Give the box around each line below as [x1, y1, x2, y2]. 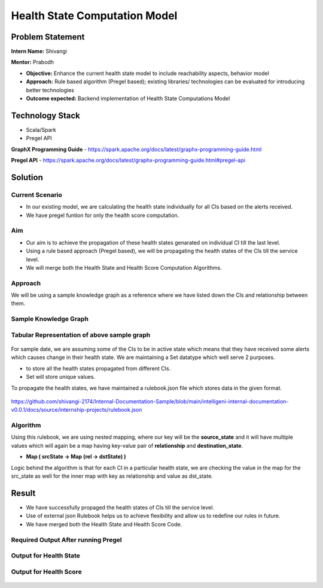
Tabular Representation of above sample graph [11, 330, 151, 339]
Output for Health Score [11, 567, 82, 575]
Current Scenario [11, 191, 63, 199]
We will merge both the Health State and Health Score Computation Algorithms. [26, 264, 222, 271]
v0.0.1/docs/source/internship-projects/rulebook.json [11, 406, 142, 414]
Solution [11, 172, 43, 182]
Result [11, 488, 36, 498]
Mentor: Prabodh [11, 59, 54, 66]
